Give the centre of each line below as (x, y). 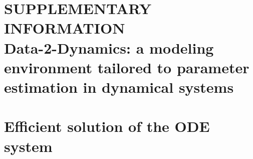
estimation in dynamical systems (119, 87)
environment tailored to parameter (127, 67)
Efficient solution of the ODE (107, 126)
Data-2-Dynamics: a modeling (109, 47)
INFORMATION (65, 28)
